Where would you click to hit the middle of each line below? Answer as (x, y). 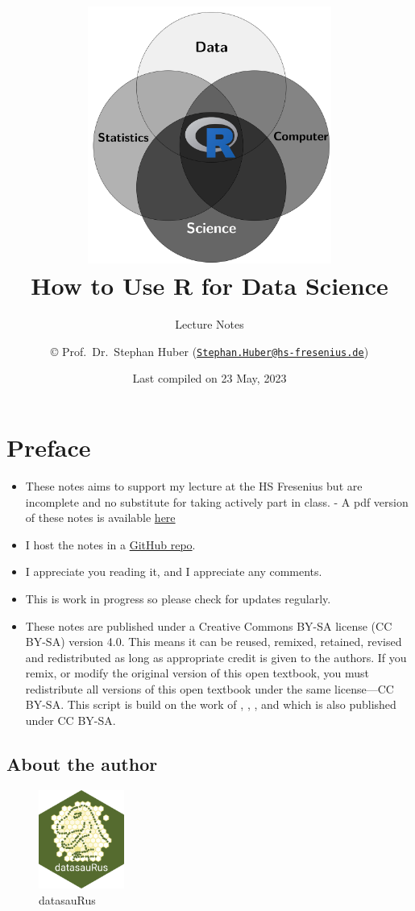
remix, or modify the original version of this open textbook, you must (197, 673)
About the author (82, 764)
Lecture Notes (210, 324)
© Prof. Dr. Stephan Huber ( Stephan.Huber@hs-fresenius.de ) (210, 351)
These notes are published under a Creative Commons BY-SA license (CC (209, 625)
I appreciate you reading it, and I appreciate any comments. (174, 571)
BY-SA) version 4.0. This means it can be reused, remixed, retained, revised (214, 642)
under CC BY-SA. (71, 721)
